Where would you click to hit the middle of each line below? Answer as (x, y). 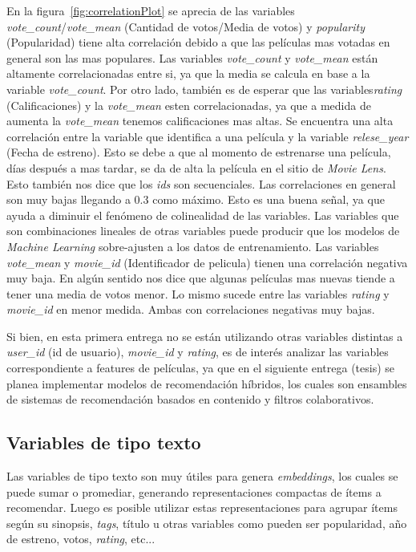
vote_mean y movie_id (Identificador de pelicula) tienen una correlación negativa (207, 262)
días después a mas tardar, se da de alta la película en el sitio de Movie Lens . (196, 167)
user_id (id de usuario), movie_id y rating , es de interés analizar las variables (198, 352)
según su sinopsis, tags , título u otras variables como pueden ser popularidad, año (207, 523)
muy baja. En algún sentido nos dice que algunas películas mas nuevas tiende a (201, 278)
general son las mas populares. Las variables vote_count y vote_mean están (192, 57)
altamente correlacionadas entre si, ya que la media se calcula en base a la (188, 73)
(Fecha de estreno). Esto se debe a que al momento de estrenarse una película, (199, 152)
